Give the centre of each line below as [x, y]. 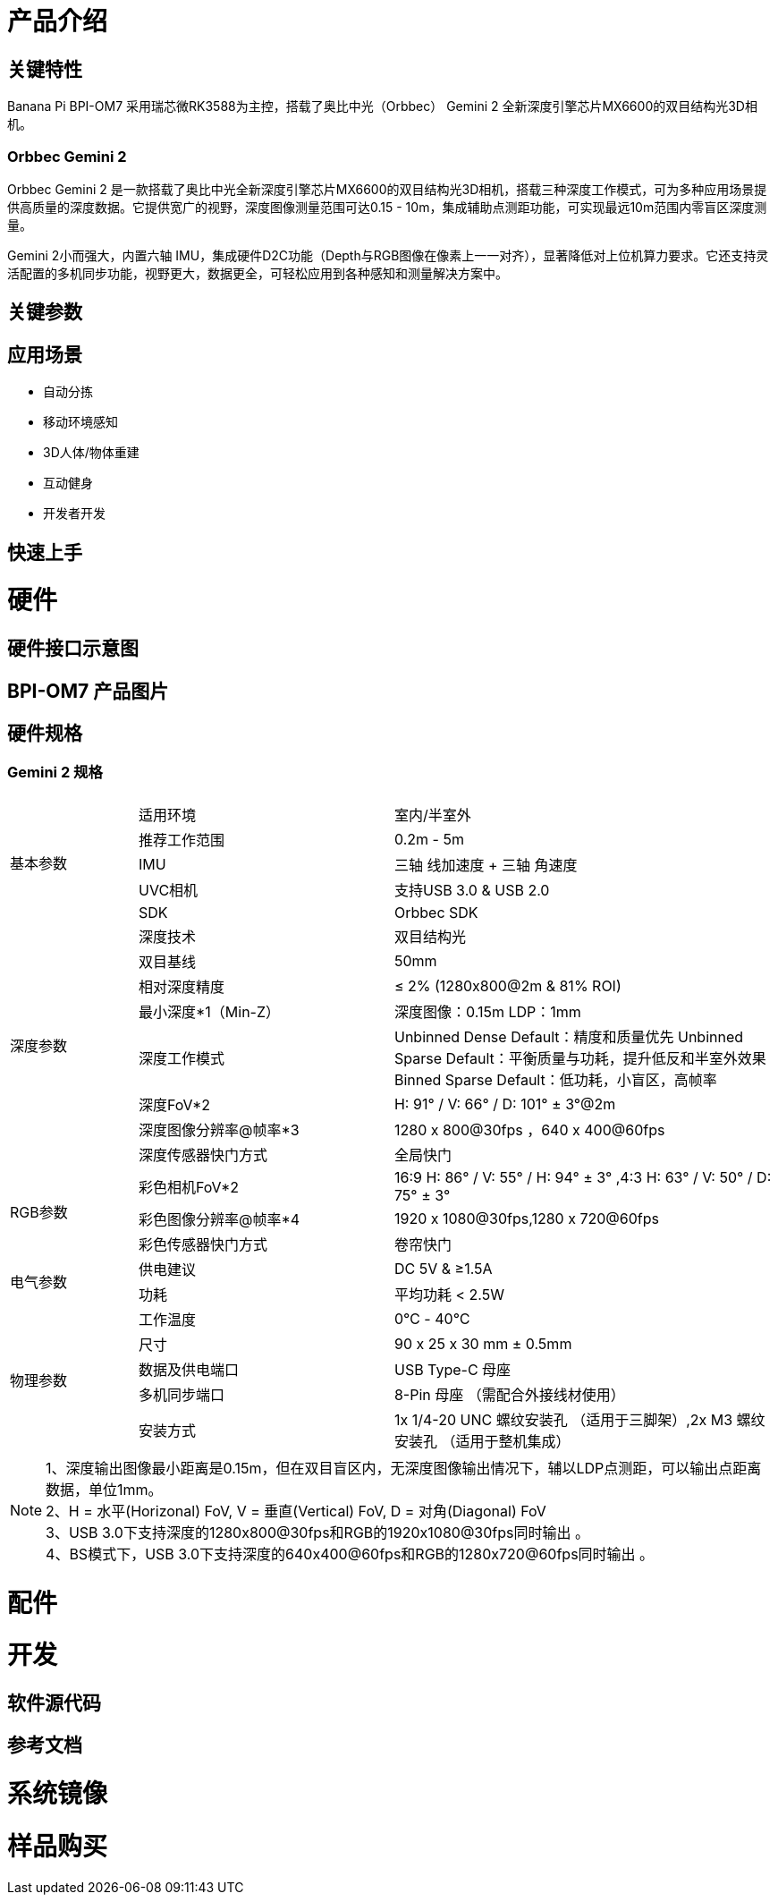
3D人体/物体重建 [91, 453]
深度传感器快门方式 [203, 1155]
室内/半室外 [432, 815]
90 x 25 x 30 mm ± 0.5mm [483, 1343]
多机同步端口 [181, 1394]
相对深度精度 [181, 986]
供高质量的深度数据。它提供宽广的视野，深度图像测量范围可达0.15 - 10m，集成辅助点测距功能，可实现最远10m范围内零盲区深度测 [387, 207]
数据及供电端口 [188, 1369]
